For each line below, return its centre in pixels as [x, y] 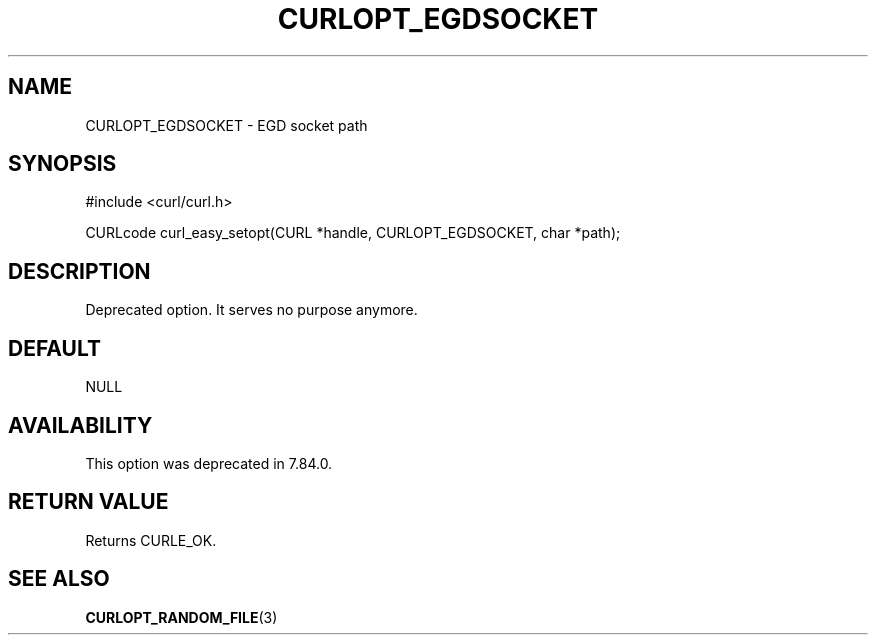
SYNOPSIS [62, 164]
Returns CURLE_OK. [151, 540]
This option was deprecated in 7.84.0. [209, 463]
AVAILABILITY [80, 425]
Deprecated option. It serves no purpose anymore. [251, 310]
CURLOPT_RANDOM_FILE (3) [181, 617]
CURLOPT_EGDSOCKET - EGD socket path [226, 125]
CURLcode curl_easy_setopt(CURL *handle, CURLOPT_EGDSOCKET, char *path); [353, 233]
